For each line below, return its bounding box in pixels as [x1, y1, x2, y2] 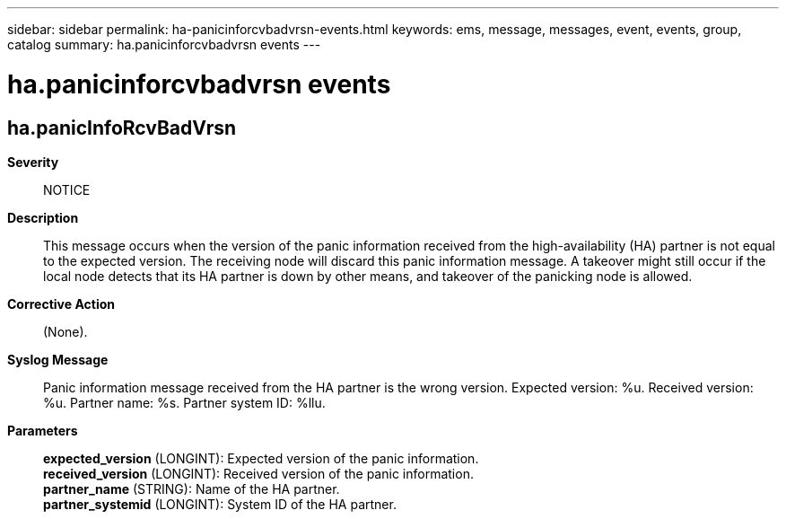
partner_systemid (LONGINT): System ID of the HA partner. [43, 496, 397, 512]
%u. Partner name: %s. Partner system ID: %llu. [43, 394, 326, 410]
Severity [7, 154, 59, 170]
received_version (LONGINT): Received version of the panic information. [43, 465, 474, 481]
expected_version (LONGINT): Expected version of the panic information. [43, 450, 479, 466]
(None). [43, 323, 88, 339]
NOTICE [43, 181, 91, 198]
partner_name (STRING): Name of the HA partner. [43, 480, 340, 497]
